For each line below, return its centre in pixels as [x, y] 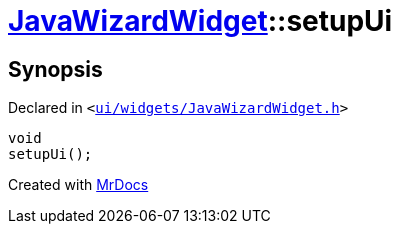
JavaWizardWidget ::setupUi [200, 21]
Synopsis [55, 69]
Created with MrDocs [78, 185]
